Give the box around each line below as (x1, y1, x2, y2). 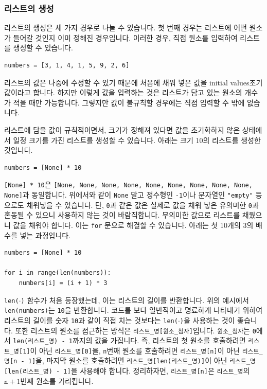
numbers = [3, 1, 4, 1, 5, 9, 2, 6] (4, 62, 130, 69)
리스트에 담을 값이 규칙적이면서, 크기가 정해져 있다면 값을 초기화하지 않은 (4, 124, 240, 135)
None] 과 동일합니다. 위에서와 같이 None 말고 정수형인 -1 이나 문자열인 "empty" (4, 189, 253, 200)
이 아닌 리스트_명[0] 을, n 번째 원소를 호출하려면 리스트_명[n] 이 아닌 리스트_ (30, 345, 263, 356)
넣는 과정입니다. (20, 229, 71, 240)
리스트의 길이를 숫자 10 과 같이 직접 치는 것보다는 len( (4, 314, 178, 325)
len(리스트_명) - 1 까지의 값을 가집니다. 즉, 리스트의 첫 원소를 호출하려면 (13, 335, 246, 346)
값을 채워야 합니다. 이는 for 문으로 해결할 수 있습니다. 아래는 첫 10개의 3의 (13, 219, 254, 230)
